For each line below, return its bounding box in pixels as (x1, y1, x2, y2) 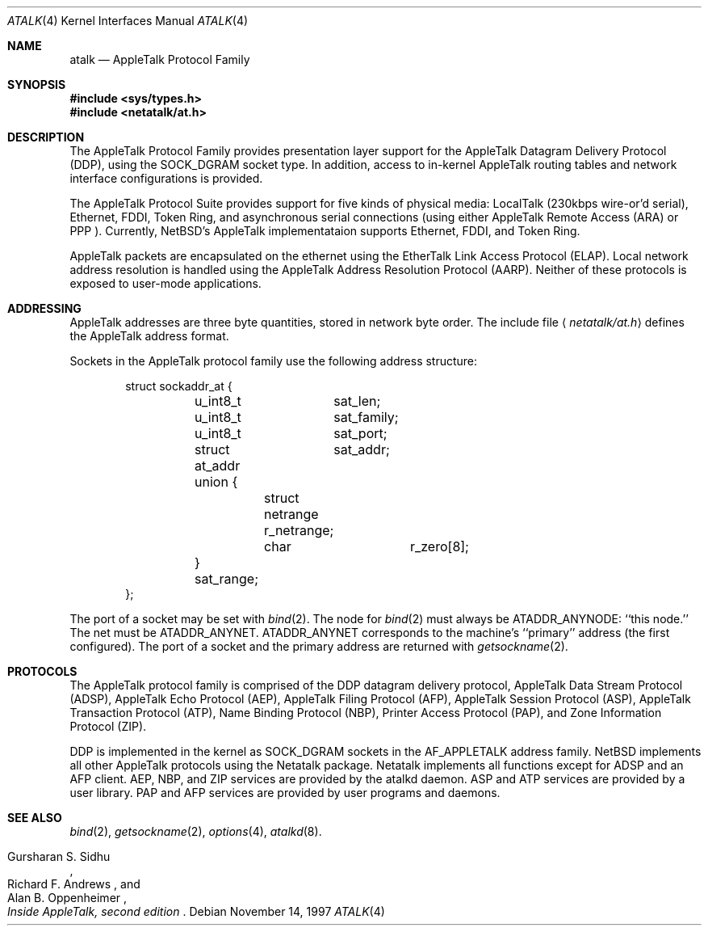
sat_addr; (333, 441, 390, 458)
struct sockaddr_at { (125, 379, 233, 393)
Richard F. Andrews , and (7, 877, 140, 891)
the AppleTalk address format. (69, 329, 229, 343)
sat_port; (333, 425, 388, 441)
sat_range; (195, 571, 258, 587)
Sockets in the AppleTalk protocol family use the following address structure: (69, 354, 478, 368)
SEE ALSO (7, 811, 62, 824)
